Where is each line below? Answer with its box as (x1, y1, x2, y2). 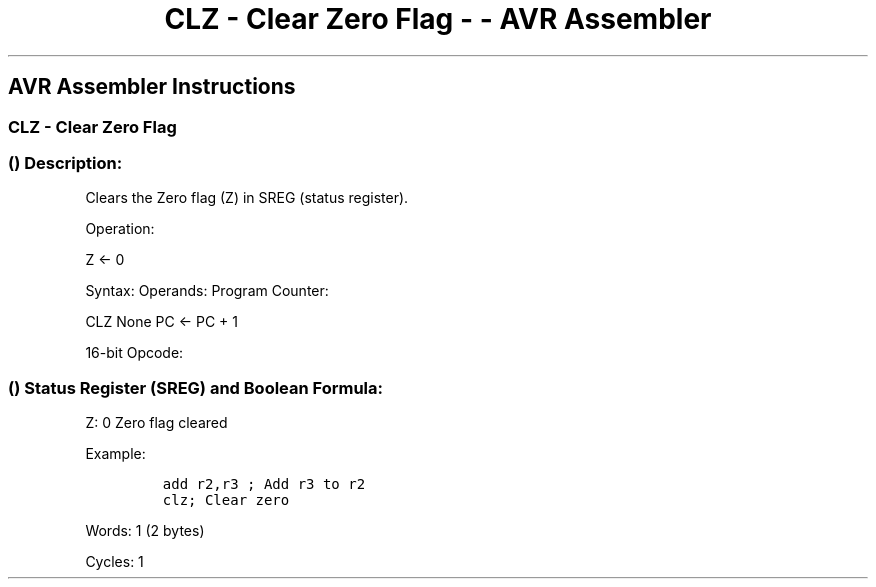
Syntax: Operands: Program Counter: (85, 282, 329, 300)
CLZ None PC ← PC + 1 (85, 313, 238, 331)
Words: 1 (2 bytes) (85, 522, 205, 540)
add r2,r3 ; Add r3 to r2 (162, 476, 366, 493)
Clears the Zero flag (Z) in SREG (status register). (85, 189, 409, 207)
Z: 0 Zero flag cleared (85, 414, 228, 432)
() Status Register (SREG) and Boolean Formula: (8, 377, 384, 398)
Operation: (85, 220, 155, 238)
